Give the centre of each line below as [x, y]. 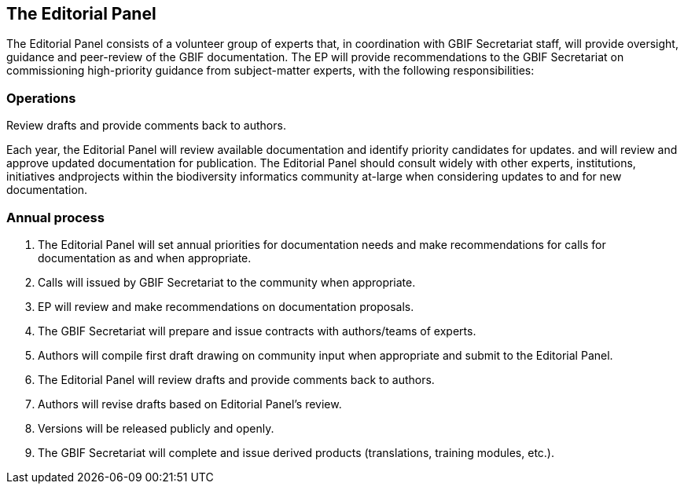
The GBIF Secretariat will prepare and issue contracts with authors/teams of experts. [257, 331]
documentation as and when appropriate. [145, 258]
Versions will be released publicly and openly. [156, 428]
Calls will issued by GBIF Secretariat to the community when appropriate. [227, 282]
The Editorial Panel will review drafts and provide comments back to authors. [236, 379]
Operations [41, 98]
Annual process [55, 217]
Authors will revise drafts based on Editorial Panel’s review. [190, 404]
